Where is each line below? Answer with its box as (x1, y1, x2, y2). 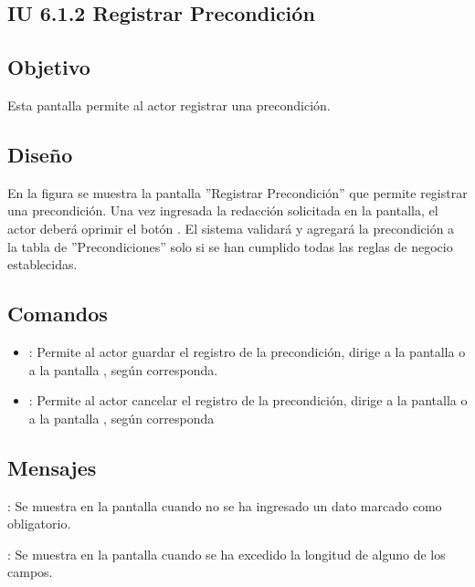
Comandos (7, 299, 108, 328)
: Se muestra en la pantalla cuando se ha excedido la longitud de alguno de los (7, 544, 446, 563)
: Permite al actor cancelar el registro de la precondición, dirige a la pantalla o (28, 391, 468, 410)
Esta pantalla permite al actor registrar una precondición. (7, 95, 331, 114)
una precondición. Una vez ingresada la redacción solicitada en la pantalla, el (7, 201, 438, 220)
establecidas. (7, 255, 78, 274)
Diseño (7, 140, 73, 168)
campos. (7, 562, 53, 582)
